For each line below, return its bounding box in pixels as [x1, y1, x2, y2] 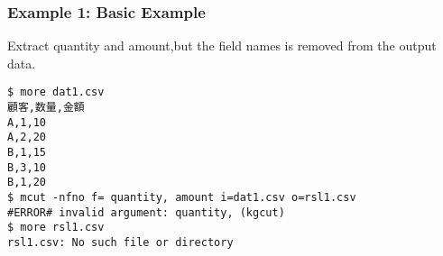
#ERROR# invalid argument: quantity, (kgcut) [7, 206, 285, 219]
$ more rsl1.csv [7, 221, 105, 234]
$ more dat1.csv [7, 86, 105, 99]
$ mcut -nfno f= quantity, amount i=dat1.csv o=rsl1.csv [7, 191, 356, 204]
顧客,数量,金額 [7, 101, 85, 114]
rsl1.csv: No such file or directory [7, 235, 234, 249]
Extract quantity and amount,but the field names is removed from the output [7, 36, 437, 55]
